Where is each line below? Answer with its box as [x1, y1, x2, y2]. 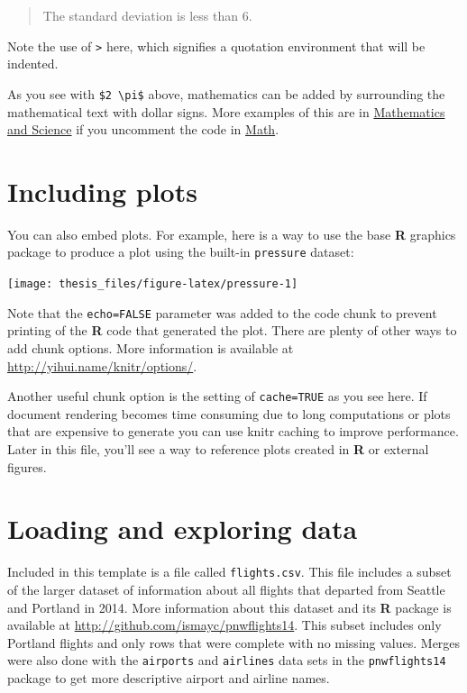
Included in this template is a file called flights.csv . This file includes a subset [7, 562, 452, 581]
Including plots [7, 172, 197, 209]
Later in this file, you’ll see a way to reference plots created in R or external [7, 440, 429, 458]
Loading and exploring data [7, 510, 358, 547]
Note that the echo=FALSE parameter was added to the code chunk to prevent [7, 303, 437, 322]
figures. [7, 457, 47, 476]
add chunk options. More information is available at [7, 338, 294, 357]
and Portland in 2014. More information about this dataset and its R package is [7, 597, 452, 616]
